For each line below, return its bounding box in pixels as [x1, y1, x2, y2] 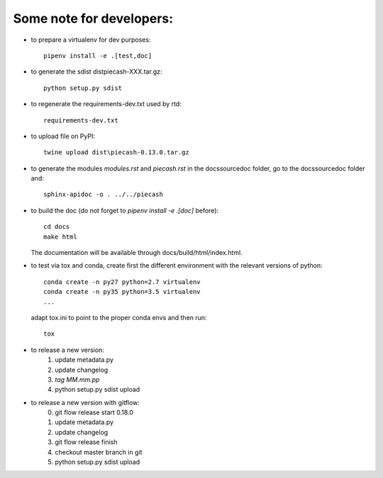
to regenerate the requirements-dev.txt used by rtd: [30, 100, 182, 108]
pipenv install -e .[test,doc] [43, 52, 152, 59]
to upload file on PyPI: [30, 132, 96, 140]
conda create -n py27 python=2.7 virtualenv [43, 278, 201, 286]
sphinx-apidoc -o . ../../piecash [43, 190, 163, 198]
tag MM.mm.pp [55, 375, 100, 384]
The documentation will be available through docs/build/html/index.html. [30, 249, 243, 257]
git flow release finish [55, 438, 118, 446]
